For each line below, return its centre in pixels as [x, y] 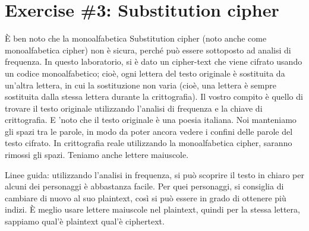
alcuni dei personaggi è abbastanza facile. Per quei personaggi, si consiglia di [144, 186]
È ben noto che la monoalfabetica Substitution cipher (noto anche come [136, 38]
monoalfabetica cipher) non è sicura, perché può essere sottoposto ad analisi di [148, 50]
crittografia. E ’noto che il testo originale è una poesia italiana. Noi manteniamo [151, 120]
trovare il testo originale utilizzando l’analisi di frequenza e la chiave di [134, 108]
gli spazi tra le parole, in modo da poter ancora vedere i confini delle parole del [149, 131]
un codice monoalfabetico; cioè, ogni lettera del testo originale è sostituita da [145, 73]
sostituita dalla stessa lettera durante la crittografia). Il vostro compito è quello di [154, 96]
